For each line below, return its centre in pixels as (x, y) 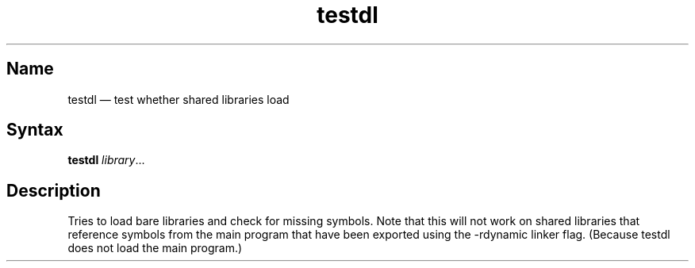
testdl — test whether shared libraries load (179, 99)
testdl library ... (106, 160)
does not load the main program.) (155, 248)
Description (54, 190)
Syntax (35, 130)
